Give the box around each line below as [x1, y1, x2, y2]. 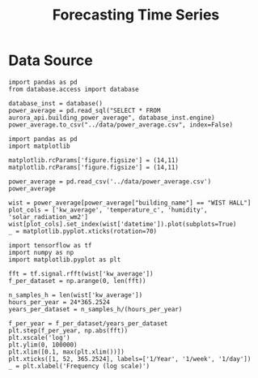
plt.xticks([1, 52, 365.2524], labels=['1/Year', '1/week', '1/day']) [8, 354, 252, 363]
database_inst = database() [8, 99, 104, 107]
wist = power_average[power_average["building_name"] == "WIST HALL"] [8, 199, 252, 207]
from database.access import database [8, 85, 139, 93]
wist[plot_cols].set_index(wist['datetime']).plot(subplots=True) [8, 220, 237, 228]
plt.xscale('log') [8, 333, 70, 341]
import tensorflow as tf [8, 241, 92, 249]
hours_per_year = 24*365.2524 [8, 298, 111, 306]
